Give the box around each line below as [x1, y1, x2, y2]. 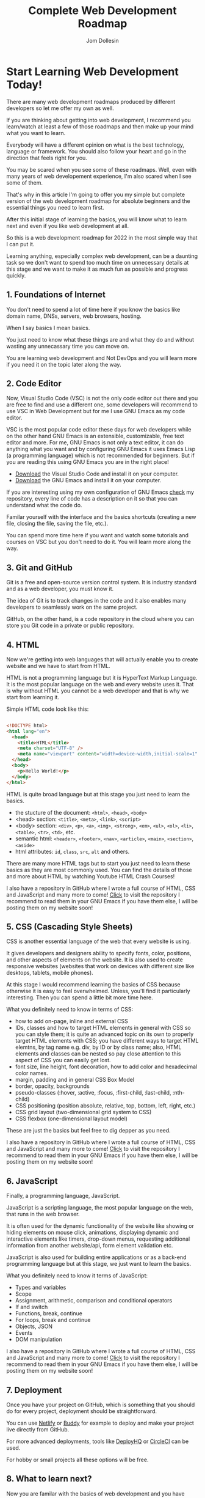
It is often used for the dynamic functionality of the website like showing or [6, 1222, 194, 1230]
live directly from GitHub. [6, 1426, 70, 1433]
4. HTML [6, 639, 40, 650]
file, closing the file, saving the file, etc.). [6, 520, 109, 527]
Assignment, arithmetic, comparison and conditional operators [15, 1297, 173, 1304]
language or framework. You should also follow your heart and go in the [6, 147, 187, 155]
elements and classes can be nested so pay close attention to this [15, 1050, 181, 1057]
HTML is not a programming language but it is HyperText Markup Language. [6, 674, 198, 681]
